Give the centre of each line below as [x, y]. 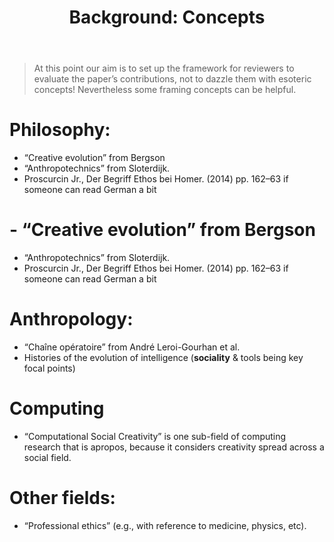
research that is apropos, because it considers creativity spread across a [174, 447]
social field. [47, 457]
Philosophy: [60, 130]
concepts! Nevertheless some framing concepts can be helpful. [165, 90]
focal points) [49, 368]
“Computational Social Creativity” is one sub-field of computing [155, 436]
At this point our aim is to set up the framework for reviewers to [164, 68]
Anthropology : [71, 319]
